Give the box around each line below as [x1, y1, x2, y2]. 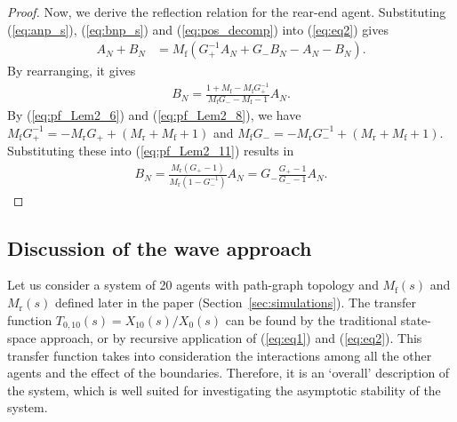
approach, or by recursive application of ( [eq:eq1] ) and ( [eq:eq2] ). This [40, 329, 422, 347]
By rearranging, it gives [7, 61, 136, 80]
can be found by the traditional [225, 310, 397, 329]
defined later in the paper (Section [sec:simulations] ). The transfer [54, 293, 417, 312]
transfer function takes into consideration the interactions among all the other [7, 346, 432, 364]
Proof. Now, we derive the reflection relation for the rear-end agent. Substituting [7, 3, 446, 20]
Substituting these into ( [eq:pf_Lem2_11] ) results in [7, 141, 294, 160]
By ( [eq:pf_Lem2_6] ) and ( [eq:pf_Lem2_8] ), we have [7, 106, 301, 124]
